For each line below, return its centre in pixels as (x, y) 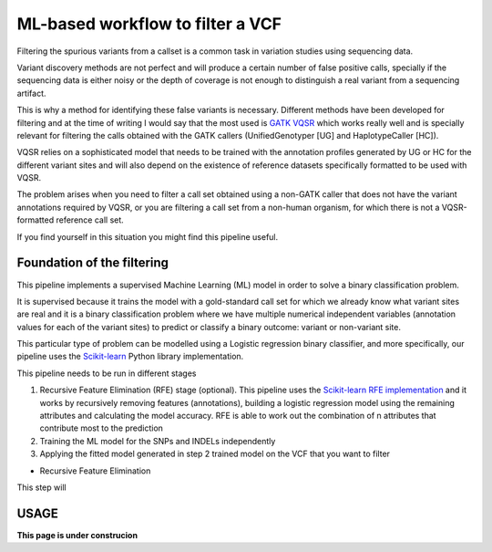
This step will (42, 487)
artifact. (31, 93)
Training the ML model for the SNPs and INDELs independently (158, 441)
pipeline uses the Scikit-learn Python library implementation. (130, 357)
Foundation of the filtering (92, 263)
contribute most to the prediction (102, 428)
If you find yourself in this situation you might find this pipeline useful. (148, 236)
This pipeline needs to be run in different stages (107, 373)
